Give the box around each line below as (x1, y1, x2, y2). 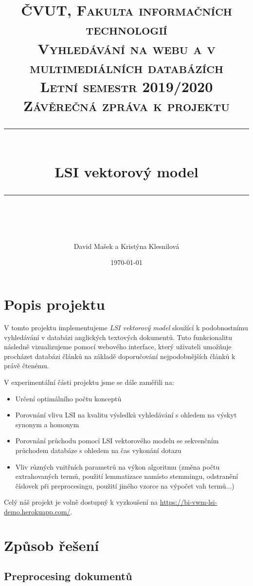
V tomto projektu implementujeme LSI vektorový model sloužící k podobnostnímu (4, 322, 248, 332)
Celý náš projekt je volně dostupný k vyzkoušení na (4, 497, 158, 507)
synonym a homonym (15, 419, 79, 429)
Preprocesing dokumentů (4, 568, 132, 584)
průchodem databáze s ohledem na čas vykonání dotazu (15, 445, 181, 455)
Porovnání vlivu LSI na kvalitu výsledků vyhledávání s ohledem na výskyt (15, 410, 237, 420)
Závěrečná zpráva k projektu (23, 95, 230, 115)
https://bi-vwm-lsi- (160, 497, 217, 507)
